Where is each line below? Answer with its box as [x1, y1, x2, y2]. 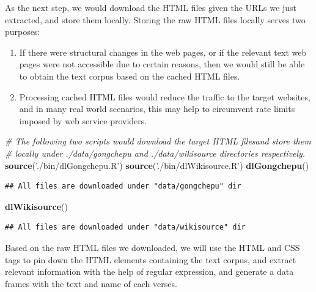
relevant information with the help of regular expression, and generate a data [5, 265, 294, 278]
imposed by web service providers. [19, 114, 147, 127]
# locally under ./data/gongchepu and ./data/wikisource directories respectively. [5, 146, 306, 159]
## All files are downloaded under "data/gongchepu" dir [5, 182, 241, 191]
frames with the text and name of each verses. [5, 277, 177, 290]
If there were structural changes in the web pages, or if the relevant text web [19, 45, 307, 58]
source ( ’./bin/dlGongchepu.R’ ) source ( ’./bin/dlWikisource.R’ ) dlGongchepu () [5, 159, 309, 171]
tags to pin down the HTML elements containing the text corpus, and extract [5, 253, 296, 266]
